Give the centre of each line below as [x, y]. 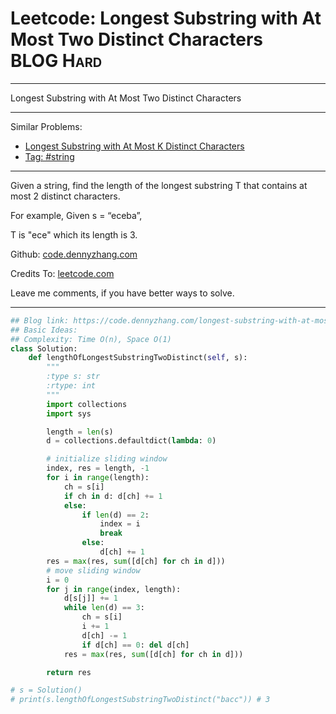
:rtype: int [71, 386]
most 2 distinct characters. [65, 196]
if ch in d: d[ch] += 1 [113, 496]
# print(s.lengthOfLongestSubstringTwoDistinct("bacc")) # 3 [140, 700]
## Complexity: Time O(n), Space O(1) [91, 339]
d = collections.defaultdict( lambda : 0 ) [131, 441]
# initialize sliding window [107, 459]
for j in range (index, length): [114, 589]
